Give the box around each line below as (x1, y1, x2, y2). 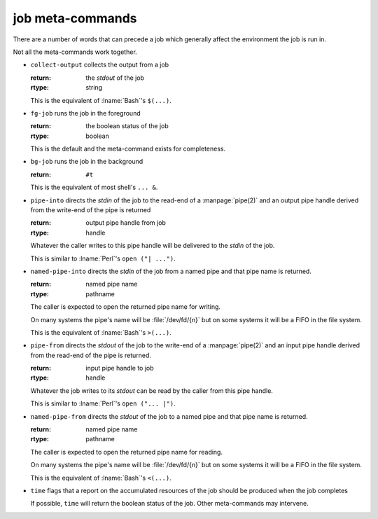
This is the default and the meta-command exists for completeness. (30, 144, 226, 153)
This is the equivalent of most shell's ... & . (30, 183, 158, 192)
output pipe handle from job (85, 219, 166, 227)
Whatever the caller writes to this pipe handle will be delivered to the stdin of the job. (30, 242, 275, 250)
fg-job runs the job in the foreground (30, 109, 141, 117)
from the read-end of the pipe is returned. (30, 351, 152, 359)
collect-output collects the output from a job (30, 60, 169, 69)
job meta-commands (13, 11, 137, 26)
